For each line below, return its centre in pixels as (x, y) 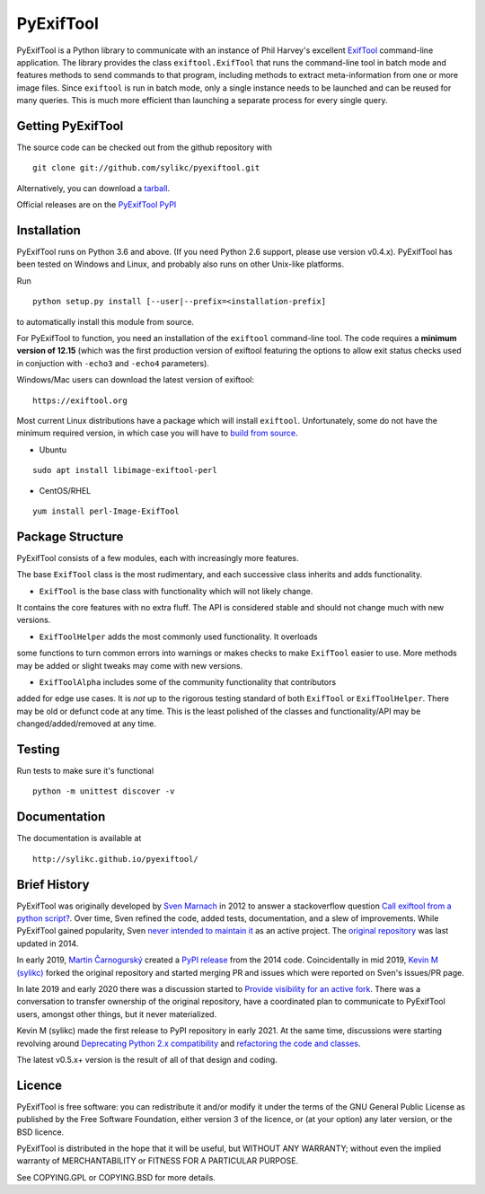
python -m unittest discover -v (104, 791)
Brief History (53, 884)
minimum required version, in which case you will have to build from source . (157, 433)
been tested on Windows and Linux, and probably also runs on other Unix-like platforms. (181, 264)
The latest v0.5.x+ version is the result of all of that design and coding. (147, 1059)
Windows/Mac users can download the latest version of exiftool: (136, 380)
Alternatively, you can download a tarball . (93, 188)
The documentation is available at (79, 838)
